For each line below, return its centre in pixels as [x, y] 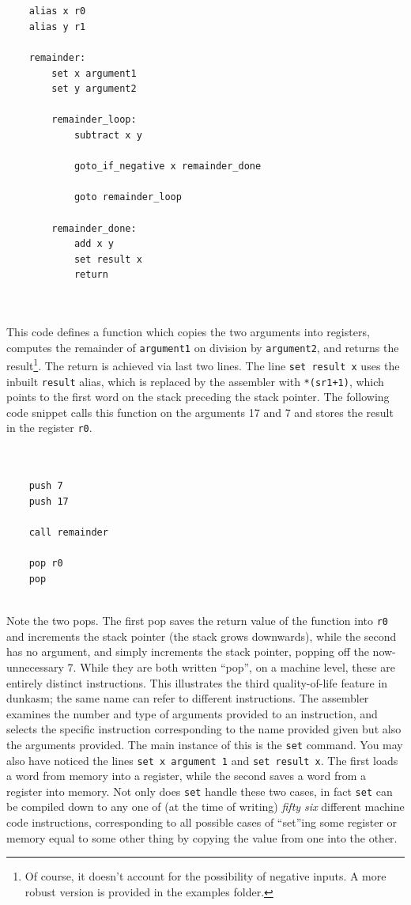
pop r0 [46, 564]
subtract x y [108, 135]
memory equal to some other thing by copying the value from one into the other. [202, 837]
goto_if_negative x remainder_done [168, 167]
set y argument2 [94, 89]
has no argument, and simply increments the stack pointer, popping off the [188, 651]
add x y [94, 244]
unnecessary [35, 666]
